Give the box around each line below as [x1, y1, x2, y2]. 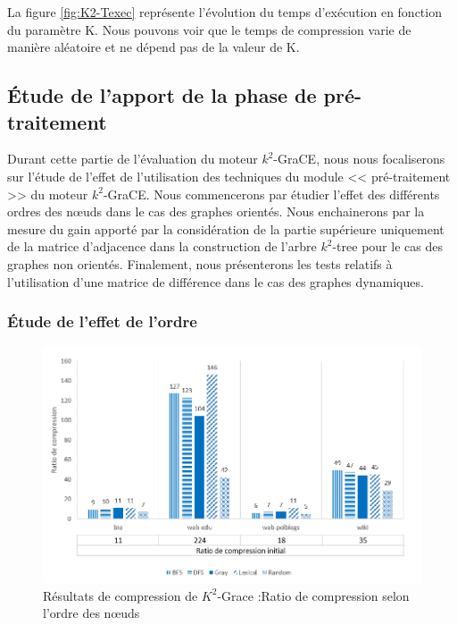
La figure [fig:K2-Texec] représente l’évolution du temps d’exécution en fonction [7, 3, 442, 21]
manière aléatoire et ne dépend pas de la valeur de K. [7, 38, 300, 56]
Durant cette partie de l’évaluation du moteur [7, 149, 258, 168]
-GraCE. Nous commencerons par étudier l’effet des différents [103, 184, 440, 203]
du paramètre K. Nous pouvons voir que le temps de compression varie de [7, 20, 411, 38]
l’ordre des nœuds [43, 604, 140, 622]
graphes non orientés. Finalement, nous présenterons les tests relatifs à [7, 254, 393, 273]
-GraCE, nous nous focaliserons [273, 149, 445, 168]
